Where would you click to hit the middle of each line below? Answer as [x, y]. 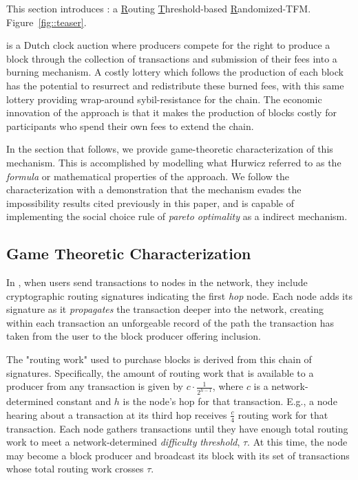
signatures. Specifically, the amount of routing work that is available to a [160, 372]
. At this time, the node [297, 442]
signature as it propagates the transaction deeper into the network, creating [165, 309]
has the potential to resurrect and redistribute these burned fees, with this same [175, 85]
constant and [84, 401]
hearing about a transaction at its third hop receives [117, 414]
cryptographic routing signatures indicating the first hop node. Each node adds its [179, 295]
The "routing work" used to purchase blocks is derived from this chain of [159, 359]
